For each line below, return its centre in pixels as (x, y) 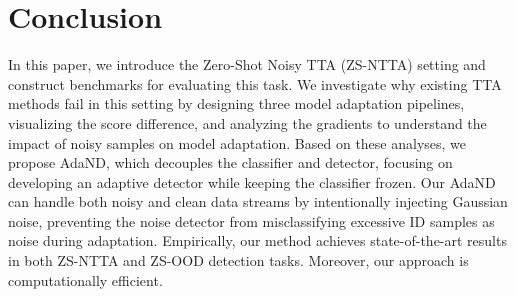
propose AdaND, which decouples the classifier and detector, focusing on (230, 162)
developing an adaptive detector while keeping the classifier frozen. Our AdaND (252, 181)
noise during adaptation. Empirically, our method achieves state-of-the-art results (257, 240)
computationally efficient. (85, 279)
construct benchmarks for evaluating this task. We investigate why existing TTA (255, 83)
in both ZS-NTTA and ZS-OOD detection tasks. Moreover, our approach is (238, 260)
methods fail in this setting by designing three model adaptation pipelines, (236, 103)
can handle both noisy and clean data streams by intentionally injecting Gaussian (258, 201)
